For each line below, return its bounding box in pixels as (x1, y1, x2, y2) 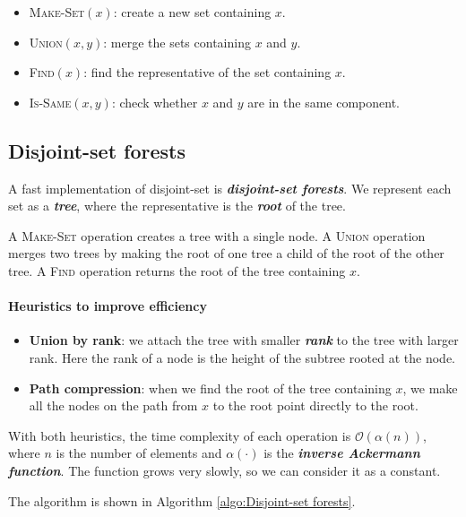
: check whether (111, 92, 198, 111)
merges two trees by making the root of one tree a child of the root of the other (8, 244, 444, 263)
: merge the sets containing (103, 32, 251, 51)
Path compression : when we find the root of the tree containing (29, 378, 392, 397)
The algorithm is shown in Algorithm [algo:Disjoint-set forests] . (8, 491, 356, 510)
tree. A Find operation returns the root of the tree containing (8, 261, 346, 280)
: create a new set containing (113, 3, 272, 21)
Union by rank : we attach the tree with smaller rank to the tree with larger (29, 331, 459, 349)
